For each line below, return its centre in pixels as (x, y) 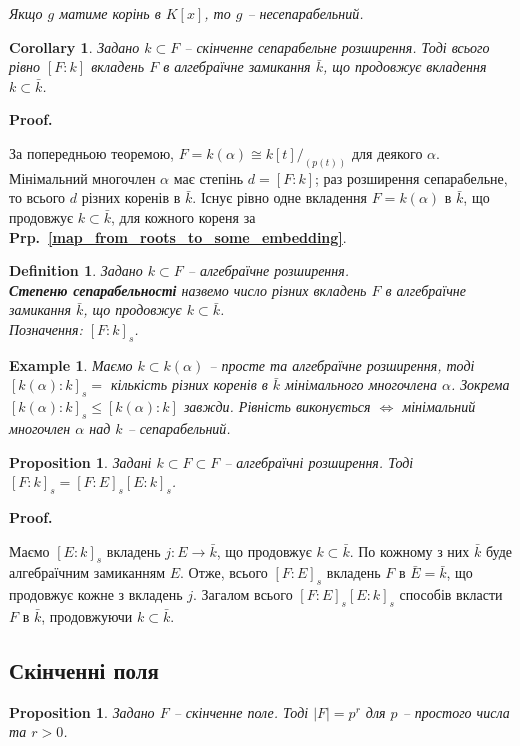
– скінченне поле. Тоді (241, 711)
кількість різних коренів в (189, 384)
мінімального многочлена (361, 384)
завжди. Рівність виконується (277, 406)
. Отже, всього (224, 572)
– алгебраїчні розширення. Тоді (319, 461)
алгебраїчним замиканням (87, 572)
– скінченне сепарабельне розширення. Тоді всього (337, 46)
